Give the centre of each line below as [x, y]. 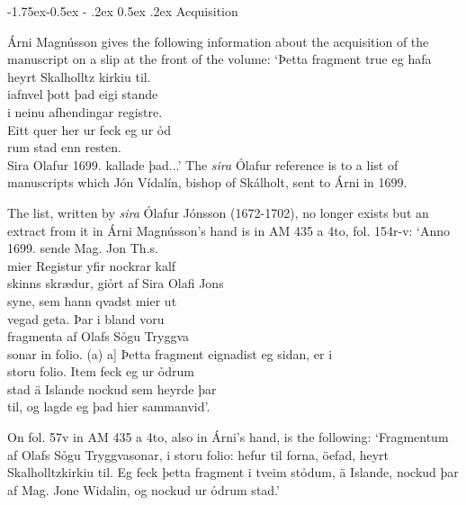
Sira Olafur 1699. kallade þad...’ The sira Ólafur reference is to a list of [203, 164]
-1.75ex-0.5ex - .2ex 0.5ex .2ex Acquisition [123, 11]
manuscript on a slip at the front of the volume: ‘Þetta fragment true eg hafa [220, 59]
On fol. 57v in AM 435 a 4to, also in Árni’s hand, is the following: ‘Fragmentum [228, 437]
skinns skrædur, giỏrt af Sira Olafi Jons [116, 283]
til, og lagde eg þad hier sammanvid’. [109, 406]
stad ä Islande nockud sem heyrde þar [112, 388]
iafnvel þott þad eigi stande [83, 94]
